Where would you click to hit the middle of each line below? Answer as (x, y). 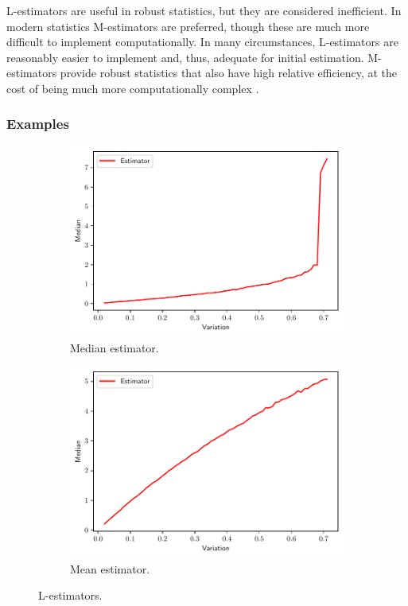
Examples (38, 124)
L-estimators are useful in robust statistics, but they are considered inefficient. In (204, 10)
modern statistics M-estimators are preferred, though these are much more (188, 26)
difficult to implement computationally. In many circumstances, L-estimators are (202, 42)
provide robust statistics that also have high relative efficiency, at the (229, 73)
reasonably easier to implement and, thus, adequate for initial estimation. (185, 57)
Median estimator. (115, 347)
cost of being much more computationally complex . (133, 88)
